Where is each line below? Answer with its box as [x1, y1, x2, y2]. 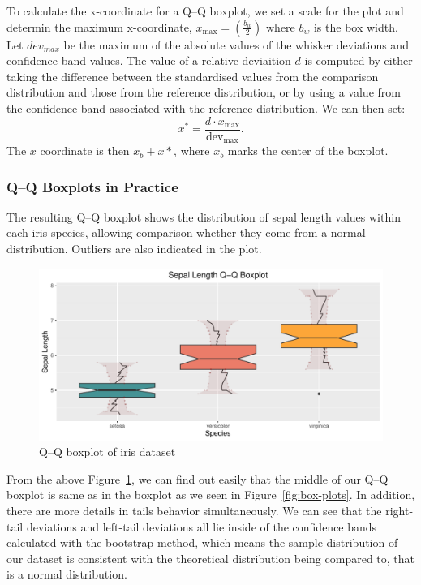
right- [385, 502, 414, 519]
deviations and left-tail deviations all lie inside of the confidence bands [26, 518, 377, 535]
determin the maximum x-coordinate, [6, 18, 192, 35]
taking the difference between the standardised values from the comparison [6, 67, 379, 84]
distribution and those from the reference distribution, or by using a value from [6, 84, 401, 101]
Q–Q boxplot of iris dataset [39, 443, 176, 460]
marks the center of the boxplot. [227, 142, 389, 159]
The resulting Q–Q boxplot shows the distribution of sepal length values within [6, 208, 401, 225]
